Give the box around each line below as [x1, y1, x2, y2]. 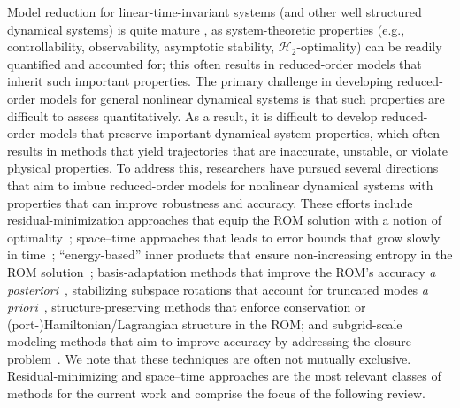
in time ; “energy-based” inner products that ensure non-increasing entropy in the [7, 245, 453, 264]
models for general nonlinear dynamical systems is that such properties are [39, 89, 445, 107]
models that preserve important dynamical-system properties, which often [39, 124, 441, 142]
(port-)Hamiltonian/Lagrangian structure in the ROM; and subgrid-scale [7, 314, 402, 333]
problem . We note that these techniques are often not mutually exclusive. [7, 349, 411, 367]
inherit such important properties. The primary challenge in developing [7, 72, 393, 90]
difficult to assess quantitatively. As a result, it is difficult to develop [7, 106, 378, 125]
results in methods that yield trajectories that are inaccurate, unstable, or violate [7, 141, 448, 159]
